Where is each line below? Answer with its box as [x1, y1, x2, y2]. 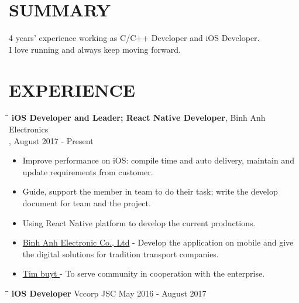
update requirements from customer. [22, 165, 153, 178]
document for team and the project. [22, 197, 151, 209]
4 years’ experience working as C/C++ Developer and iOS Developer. [9, 32, 260, 44]
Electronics [9, 123, 49, 135]
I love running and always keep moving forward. [9, 43, 181, 55]
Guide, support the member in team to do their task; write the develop [22, 185, 278, 198]
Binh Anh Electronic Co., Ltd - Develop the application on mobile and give [22, 236, 294, 248]
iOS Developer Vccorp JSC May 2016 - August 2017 [11, 287, 207, 299]
